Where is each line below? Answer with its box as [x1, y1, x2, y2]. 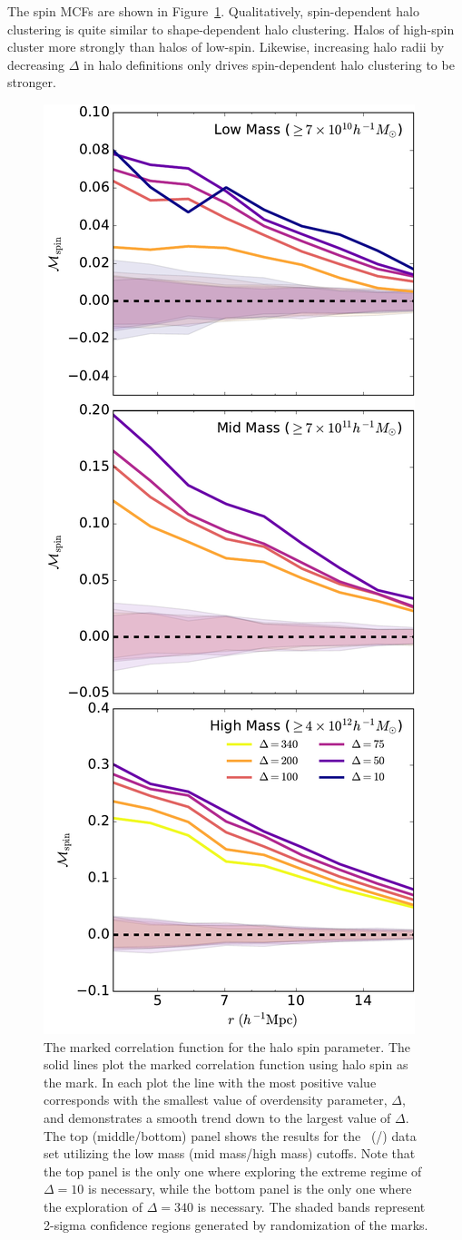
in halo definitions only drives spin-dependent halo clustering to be [84, 54, 455, 74]
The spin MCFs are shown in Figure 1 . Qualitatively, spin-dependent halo [7, 2, 419, 20]
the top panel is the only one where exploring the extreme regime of [44, 1161, 422, 1180]
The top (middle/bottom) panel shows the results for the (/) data [44, 1126, 417, 1145]
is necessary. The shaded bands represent [197, 1196, 426, 1215]
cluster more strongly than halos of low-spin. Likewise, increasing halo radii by [7, 37, 445, 56]
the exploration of [44, 1196, 143, 1215]
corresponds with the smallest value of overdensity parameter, [44, 1090, 388, 1109]
